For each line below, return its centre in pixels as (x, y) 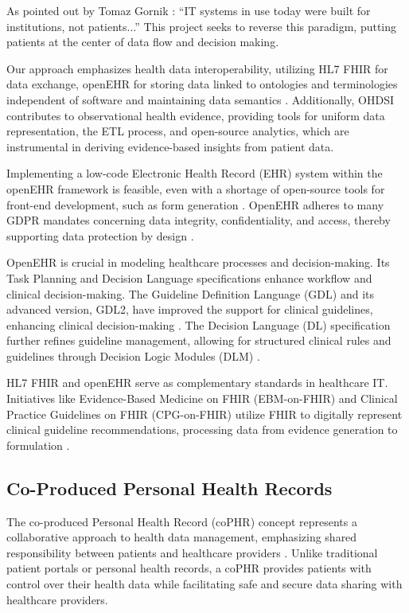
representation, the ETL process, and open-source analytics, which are (178, 131)
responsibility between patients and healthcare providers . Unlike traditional (192, 552)
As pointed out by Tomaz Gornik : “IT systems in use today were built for (189, 10)
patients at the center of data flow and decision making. (143, 42)
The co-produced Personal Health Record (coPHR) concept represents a (182, 521)
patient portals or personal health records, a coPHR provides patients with (189, 568)
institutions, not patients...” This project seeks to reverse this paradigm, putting (202, 26)
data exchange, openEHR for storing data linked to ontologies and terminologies (202, 84)
